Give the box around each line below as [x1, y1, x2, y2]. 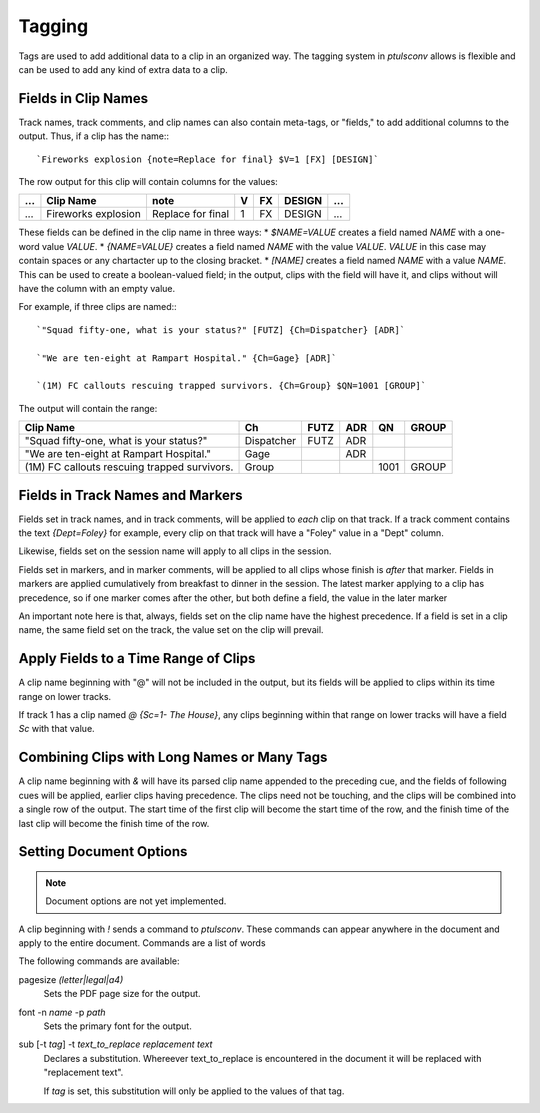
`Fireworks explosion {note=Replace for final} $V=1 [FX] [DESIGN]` [36, 153, 379, 165]
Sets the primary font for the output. [43, 1020, 192, 1032]
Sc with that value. [18, 723, 95, 735]
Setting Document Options [18, 843, 188, 860]
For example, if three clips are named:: [18, 301, 177, 313]
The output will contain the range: [18, 402, 158, 414]
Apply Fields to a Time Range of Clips [18, 650, 256, 667]
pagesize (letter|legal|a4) [18, 973, 124, 985]
